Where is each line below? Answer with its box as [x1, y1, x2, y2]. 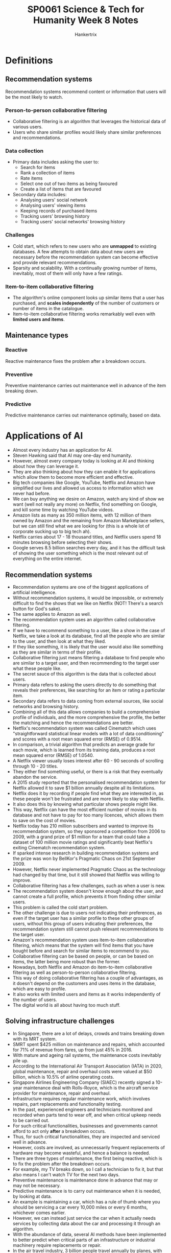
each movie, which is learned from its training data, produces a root [12, 747, 155, 753]
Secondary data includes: [12, 192, 67, 198]
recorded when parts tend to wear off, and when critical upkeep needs [12, 1111, 162, 1118]
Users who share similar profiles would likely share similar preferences [12, 129, 162, 135]
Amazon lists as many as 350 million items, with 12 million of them [12, 512, 152, 518]
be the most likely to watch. [5, 94, 63, 100]
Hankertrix [75, 31, 97, 37]
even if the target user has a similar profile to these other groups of [12, 915, 154, 921]
